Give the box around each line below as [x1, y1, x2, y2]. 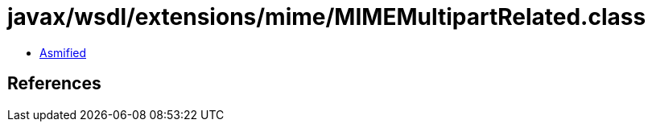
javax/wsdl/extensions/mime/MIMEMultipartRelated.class [7, 3, 646, 31]
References [7, 73, 101, 94]
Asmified [39, 45, 87, 60]
